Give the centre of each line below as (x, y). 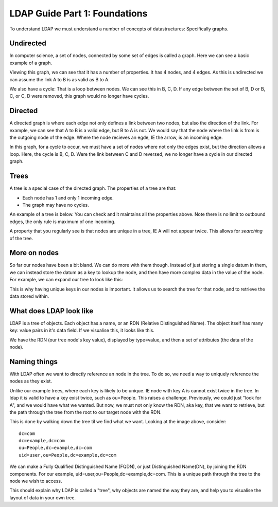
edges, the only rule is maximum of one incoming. (63, 222)
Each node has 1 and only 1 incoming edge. (68, 197)
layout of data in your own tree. (43, 497)
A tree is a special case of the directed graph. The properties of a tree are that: (93, 188)
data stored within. (29, 296)
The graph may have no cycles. (56, 205)
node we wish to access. (36, 481)
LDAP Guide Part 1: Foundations (79, 13)
